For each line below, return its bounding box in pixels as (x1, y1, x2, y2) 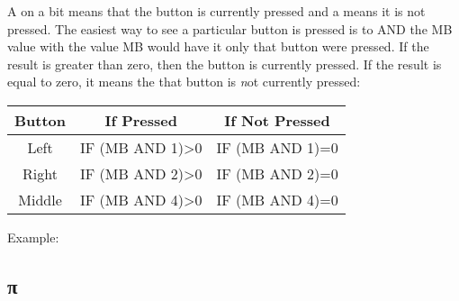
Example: (7, 227, 59, 246)
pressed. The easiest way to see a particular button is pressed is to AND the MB (7, 19, 453, 38)
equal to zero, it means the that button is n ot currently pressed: (7, 72, 361, 91)
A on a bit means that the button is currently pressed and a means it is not (7, 2, 426, 20)
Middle (18, 188, 62, 210)
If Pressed (104, 109, 177, 131)
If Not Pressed (224, 109, 330, 131)
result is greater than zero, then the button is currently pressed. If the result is (7, 54, 442, 73)
